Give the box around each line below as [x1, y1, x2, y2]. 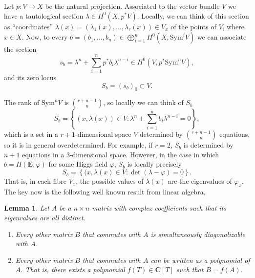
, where [222, 21, 244, 31]
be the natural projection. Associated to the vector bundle [45, 1, 220, 11]
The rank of [4, 97, 40, 107]
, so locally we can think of [103, 97, 184, 107]
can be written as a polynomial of [150, 255, 250, 265]
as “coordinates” [4, 21, 53, 31]
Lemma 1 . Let [4, 203, 49, 213]
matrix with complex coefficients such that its [92, 203, 227, 213]
